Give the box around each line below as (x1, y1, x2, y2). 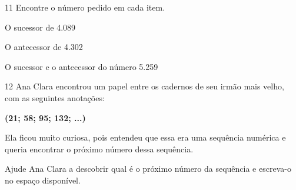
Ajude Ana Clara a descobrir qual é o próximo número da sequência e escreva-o (5, 162, 291, 175)
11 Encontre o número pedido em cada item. (5, 1, 165, 13)
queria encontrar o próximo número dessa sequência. (5, 142, 194, 155)
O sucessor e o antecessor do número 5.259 (5, 60, 158, 72)
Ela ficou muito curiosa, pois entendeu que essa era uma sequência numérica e (5, 131, 286, 144)
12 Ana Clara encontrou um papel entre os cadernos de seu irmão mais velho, (5, 80, 284, 92)
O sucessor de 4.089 (5, 21, 76, 33)
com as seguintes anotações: (5, 91, 105, 104)
